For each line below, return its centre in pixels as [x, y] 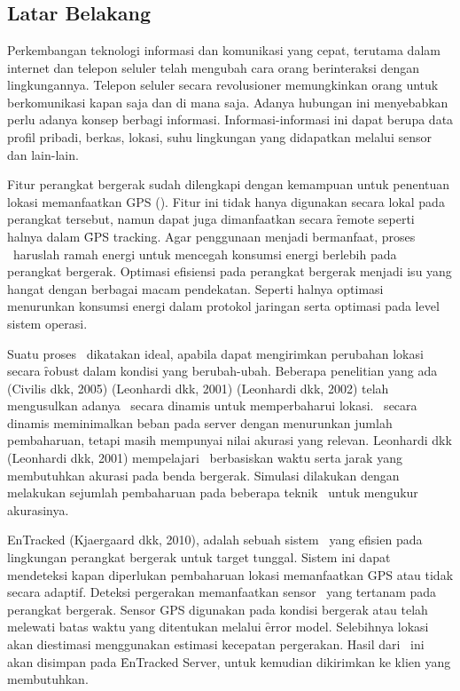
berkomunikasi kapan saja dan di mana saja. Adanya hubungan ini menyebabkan [228, 102]
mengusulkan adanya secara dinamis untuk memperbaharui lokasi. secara [212, 405]
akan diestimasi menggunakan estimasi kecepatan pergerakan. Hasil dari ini [216, 644]
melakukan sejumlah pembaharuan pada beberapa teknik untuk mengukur [213, 492]
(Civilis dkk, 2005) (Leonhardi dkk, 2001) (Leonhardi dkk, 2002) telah [198, 388]
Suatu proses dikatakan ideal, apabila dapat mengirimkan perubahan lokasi [215, 353]
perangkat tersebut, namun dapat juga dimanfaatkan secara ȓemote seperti [211, 219]
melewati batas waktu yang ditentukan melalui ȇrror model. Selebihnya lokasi [218, 627]
